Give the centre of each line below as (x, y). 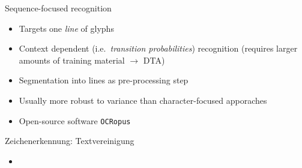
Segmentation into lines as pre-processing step (104, 80)
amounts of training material (72, 60)
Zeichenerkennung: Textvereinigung (70, 141)
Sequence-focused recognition (58, 8)
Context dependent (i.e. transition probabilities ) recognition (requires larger (158, 48)
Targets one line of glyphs (66, 28)
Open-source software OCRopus (75, 120)
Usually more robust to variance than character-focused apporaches (143, 100)
